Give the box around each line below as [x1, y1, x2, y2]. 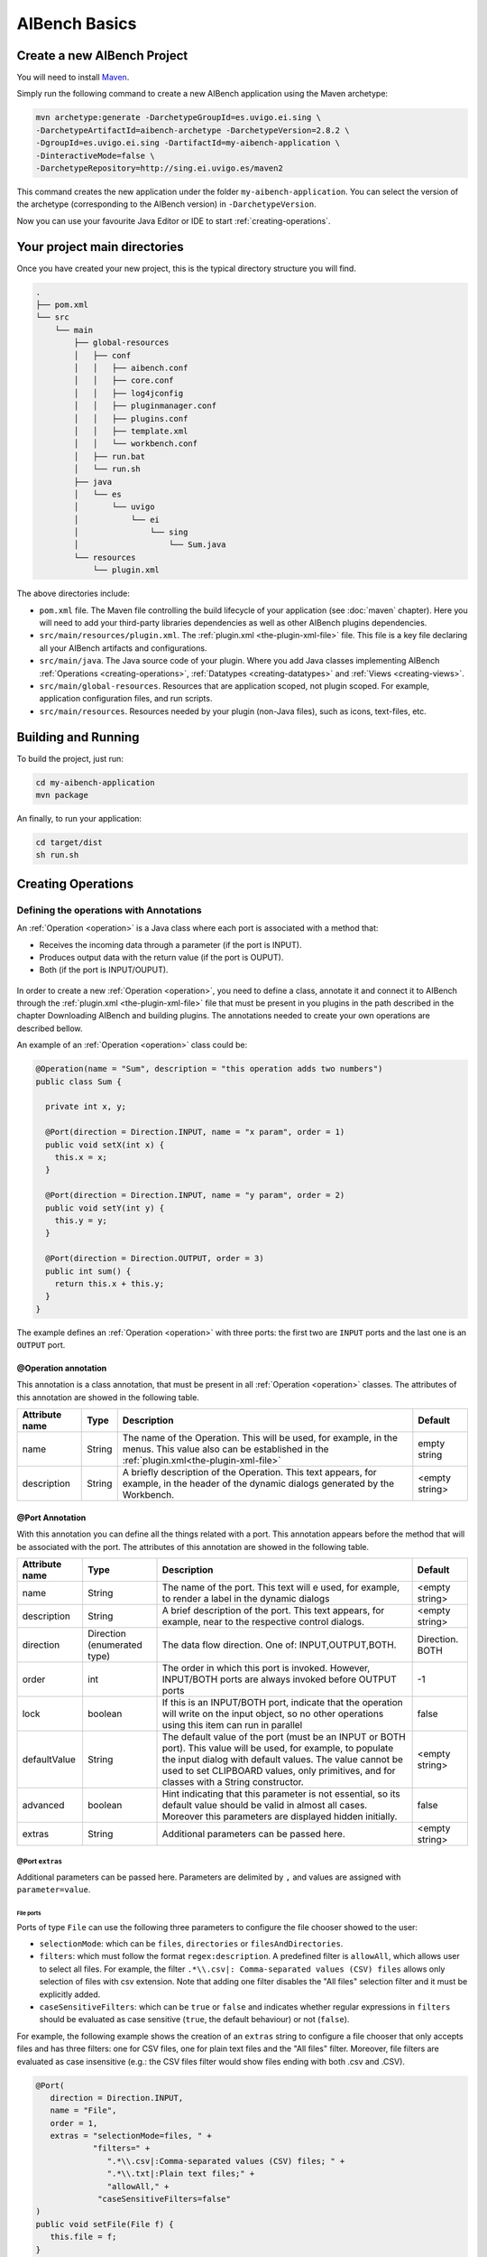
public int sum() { [45, 1266, 132, 1277]
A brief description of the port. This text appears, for [161, 1604, 385, 1616]
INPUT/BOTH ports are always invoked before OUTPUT [161, 1673, 397, 1686]
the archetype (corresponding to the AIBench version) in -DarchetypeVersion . [16, 199, 317, 209]
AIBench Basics [16, 14, 137, 33]
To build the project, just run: [16, 753, 124, 764]
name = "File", [50, 2105, 117, 2116]
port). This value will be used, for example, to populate [161, 1742, 394, 1754]
